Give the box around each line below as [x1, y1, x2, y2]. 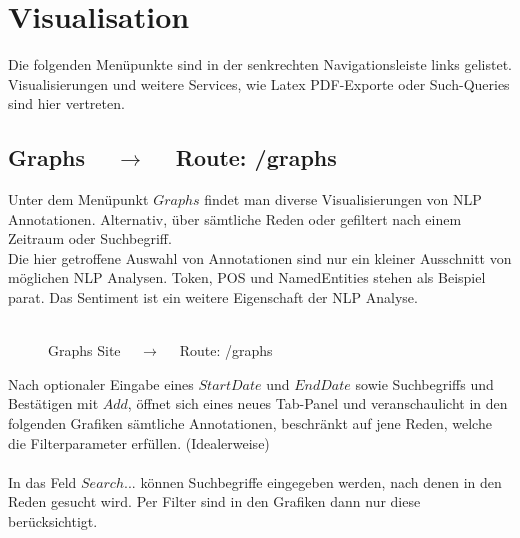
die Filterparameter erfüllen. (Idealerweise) [8, 432, 270, 453]
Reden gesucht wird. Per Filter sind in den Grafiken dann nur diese [8, 491, 421, 512]
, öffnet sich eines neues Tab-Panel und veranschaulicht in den [127, 393, 508, 414]
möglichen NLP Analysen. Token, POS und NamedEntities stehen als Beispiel [8, 267, 486, 288]
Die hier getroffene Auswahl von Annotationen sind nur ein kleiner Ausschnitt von [8, 247, 512, 268]
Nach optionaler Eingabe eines [8, 373, 194, 394]
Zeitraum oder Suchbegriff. [8, 228, 172, 249]
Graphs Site [48, 340, 121, 361]
